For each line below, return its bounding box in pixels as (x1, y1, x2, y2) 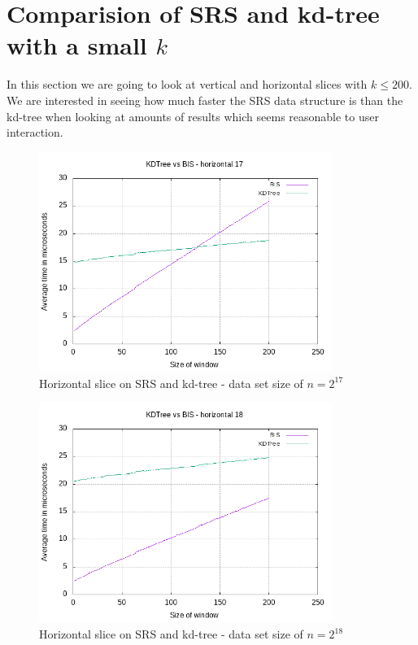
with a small (7, 28, 147, 62)
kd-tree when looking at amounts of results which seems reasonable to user (7, 107, 379, 124)
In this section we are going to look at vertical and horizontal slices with (7, 76, 368, 93)
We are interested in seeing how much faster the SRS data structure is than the (7, 91, 403, 108)
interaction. (7, 124, 63, 141)
